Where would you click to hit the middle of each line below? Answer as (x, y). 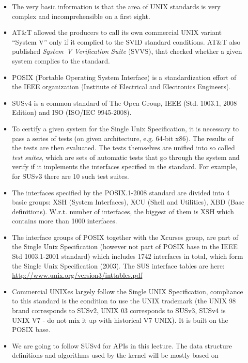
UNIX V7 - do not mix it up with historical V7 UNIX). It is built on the (120, 320)
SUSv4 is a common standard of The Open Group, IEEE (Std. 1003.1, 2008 (124, 103)
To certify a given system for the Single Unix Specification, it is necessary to (125, 128)
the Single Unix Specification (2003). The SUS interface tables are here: (118, 265)
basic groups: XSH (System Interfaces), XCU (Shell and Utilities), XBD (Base (128, 202)
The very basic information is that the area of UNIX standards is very (116, 6)
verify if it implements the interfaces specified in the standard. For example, (124, 166)
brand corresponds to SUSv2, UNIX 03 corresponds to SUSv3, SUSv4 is (119, 310)
